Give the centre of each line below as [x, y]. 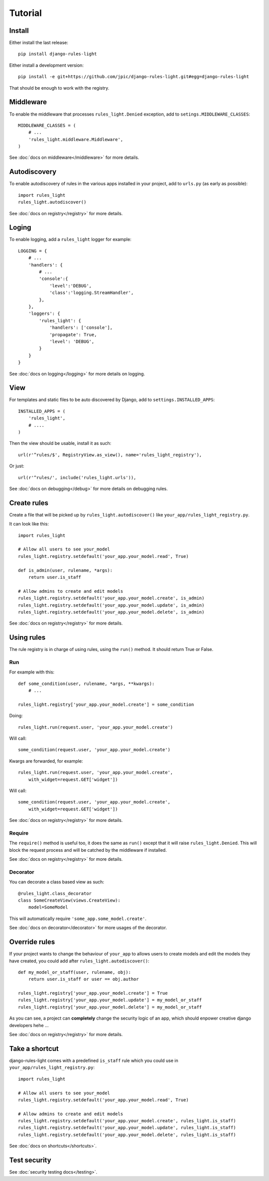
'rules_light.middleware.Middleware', [76, 139]
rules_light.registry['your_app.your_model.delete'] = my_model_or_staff [110, 1007]
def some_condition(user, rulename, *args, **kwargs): [86, 683]
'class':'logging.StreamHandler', [92, 293]
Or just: [17, 466]
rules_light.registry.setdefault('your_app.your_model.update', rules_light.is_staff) [127, 1128]
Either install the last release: [39, 43]
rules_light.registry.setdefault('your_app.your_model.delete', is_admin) [111, 612]
